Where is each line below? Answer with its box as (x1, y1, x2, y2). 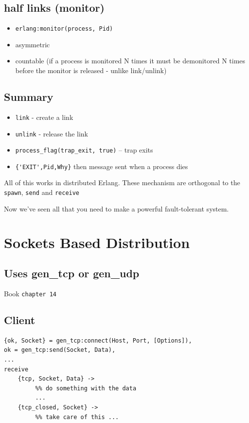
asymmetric (15, 39, 50, 49)
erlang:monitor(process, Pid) (15, 25, 113, 33)
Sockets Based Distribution (4, 232, 190, 252)
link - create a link (15, 112, 73, 122)
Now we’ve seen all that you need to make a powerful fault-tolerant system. (4, 203, 229, 213)
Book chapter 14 (4, 288, 56, 298)
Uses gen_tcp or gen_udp (4, 266, 140, 281)
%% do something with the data (35, 385, 137, 392)
